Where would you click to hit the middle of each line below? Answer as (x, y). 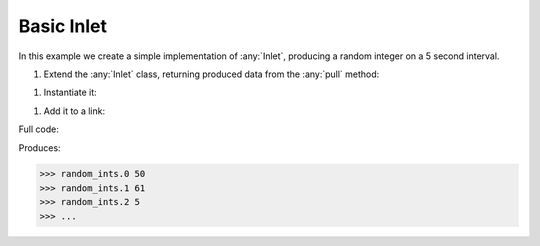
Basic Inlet (62, 26)
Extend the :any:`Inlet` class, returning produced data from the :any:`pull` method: (211, 74)
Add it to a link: (74, 111)
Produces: (39, 147)
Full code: (38, 129)
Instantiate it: (70, 92)
